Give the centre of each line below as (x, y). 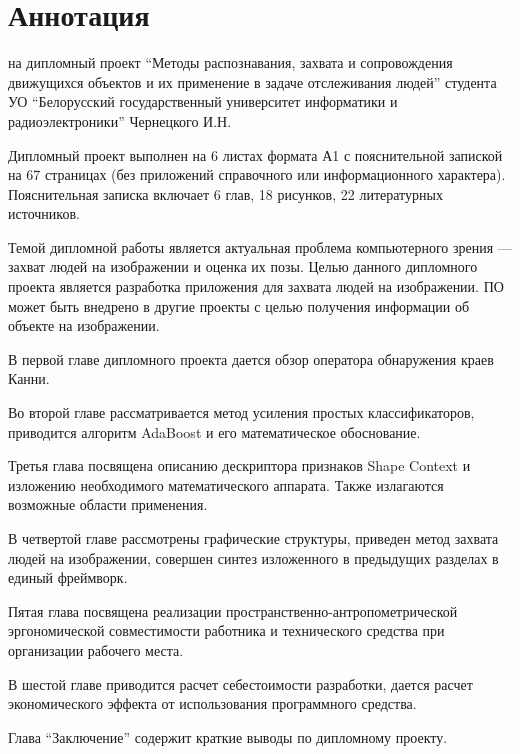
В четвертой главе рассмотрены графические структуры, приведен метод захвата (253, 538)
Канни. (29, 378)
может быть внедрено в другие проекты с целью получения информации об (239, 305)
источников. (44, 213)
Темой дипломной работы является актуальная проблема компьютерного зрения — (260, 246)
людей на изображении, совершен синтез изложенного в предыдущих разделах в (253, 557)
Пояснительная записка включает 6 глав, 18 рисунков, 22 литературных (225, 193)
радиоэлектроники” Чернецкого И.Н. (120, 120)
